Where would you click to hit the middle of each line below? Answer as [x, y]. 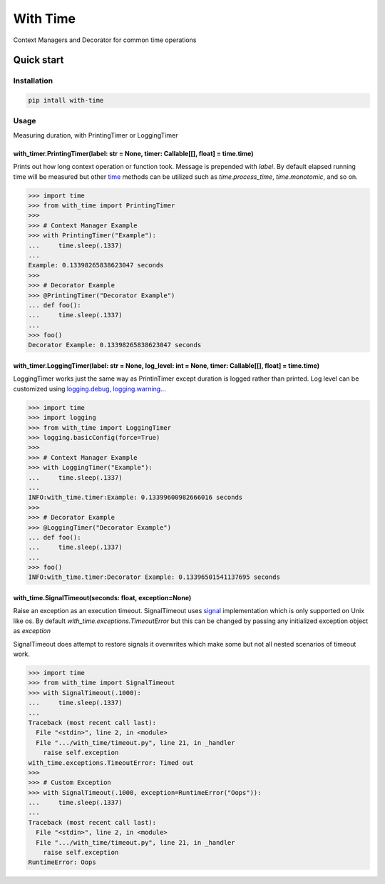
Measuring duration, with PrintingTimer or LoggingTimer [96, 135]
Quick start [38, 60]
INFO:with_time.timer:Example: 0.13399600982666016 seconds [135, 498]
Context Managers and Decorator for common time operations [105, 40]
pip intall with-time [66, 101]
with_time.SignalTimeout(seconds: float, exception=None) [102, 598]
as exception [32, 631]
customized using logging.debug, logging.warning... [90, 389]
